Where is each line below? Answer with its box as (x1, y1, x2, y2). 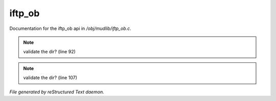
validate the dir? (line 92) (23, 49, 76, 55)
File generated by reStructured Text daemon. (9, 89, 104, 95)
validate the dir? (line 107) (23, 75, 78, 81)
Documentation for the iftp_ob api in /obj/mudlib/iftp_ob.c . (9, 25, 131, 31)
